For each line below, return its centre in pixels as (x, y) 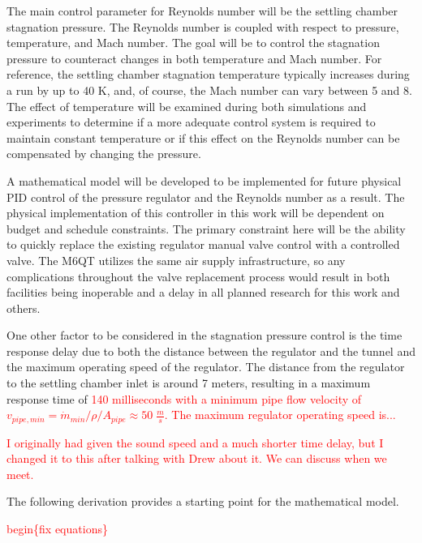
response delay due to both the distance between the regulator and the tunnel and (211, 351)
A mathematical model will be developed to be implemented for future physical (204, 180)
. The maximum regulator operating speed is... (280, 415)
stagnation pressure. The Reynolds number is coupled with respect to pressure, (203, 26)
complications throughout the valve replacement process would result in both (198, 276)
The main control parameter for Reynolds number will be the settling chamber (202, 11)
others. (24, 308)
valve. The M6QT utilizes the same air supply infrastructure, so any (176, 260)
